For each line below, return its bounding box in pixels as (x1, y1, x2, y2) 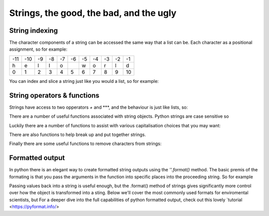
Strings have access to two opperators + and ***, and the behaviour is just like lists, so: (9, 104, 188, 110)
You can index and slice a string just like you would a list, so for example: (9, 78, 159, 84)
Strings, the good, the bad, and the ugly (9, 7, 177, 18)
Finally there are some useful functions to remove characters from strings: (9, 141, 162, 146)
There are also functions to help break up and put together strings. (9, 132, 146, 138)
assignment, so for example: (9, 46, 68, 52)
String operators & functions (9, 91, 100, 99)
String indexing (9, 26, 58, 35)
